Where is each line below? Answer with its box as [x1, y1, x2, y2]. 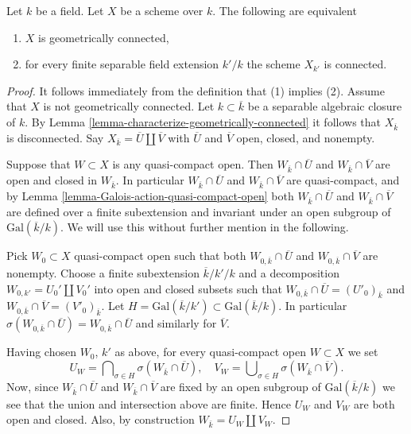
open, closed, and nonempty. [236, 129, 375, 145]
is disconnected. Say [6, 129, 104, 145]
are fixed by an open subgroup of [160, 378, 321, 394]
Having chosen [6, 343, 76, 360]
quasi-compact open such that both [74, 247, 246, 264]
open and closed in [6, 172, 98, 188]
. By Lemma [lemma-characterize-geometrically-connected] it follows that [25, 113, 382, 130]
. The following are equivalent [212, 2, 357, 18]
